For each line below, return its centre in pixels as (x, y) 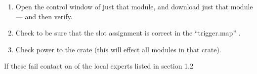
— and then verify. (44, 16)
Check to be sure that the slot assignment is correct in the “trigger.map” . (128, 33)
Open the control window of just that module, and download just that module (134, 6)
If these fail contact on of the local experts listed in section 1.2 (99, 66)
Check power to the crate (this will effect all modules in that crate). (118, 49)
